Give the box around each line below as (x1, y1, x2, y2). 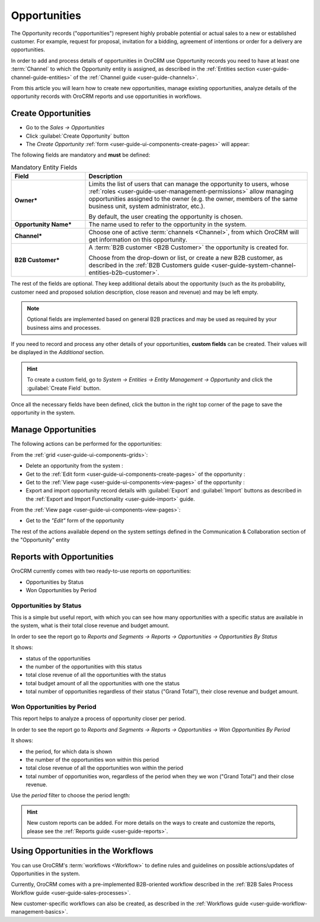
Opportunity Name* (14, 220, 72, 228)
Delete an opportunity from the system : (25, 462, 124, 469)
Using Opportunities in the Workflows (11, 846, 153, 856)
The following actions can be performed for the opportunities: (11, 440, 162, 447)
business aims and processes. (27, 324, 101, 331)
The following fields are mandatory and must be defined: (11, 151, 151, 158)
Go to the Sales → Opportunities (25, 124, 105, 131)
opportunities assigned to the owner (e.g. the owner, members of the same (88, 195, 298, 203)
